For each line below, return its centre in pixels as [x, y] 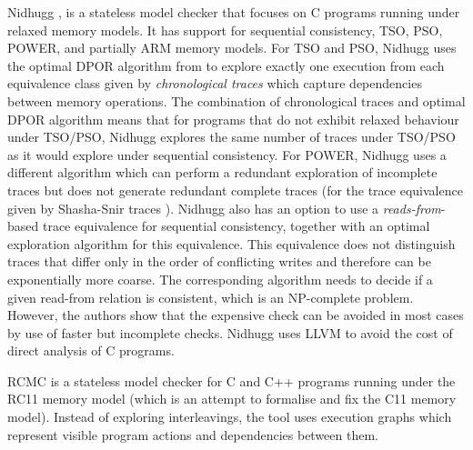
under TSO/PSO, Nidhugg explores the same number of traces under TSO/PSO [231, 137]
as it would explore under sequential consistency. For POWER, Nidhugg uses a [227, 154]
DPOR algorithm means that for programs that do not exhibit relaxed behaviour [233, 119]
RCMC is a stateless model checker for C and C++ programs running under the [231, 380]
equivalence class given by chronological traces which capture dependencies [215, 83]
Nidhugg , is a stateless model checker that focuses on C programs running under [234, 12]
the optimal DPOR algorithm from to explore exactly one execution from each [226, 65]
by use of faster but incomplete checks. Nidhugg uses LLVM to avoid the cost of [230, 332]
